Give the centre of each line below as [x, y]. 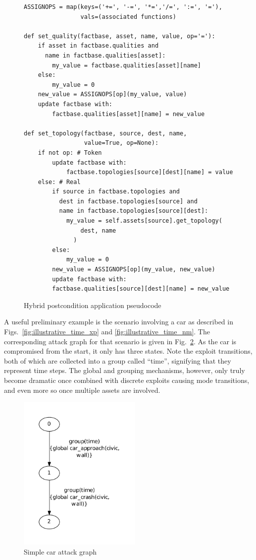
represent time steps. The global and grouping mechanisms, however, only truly [125, 370]
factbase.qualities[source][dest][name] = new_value [141, 289]
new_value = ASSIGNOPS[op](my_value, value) [112, 94]
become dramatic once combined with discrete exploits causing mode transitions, [127, 380]
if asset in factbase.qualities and [98, 46]
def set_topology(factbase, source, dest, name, [105, 133]
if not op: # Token [70, 153]
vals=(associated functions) [128, 17]
